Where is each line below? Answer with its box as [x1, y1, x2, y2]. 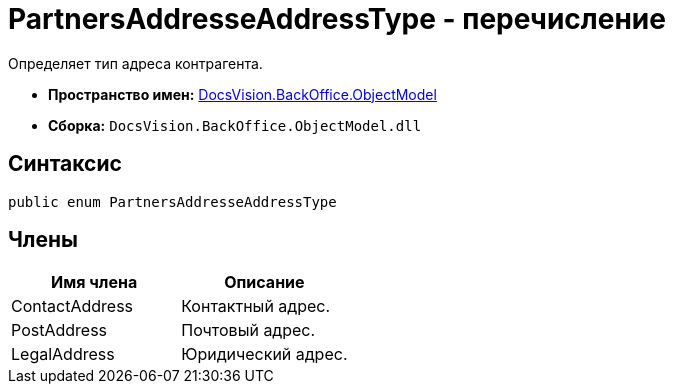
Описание [224, 272, 305, 293]
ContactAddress [11, 296, 134, 317]
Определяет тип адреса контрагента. [8, 54, 263, 72]
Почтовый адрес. [181, 320, 316, 341]
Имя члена [50, 272, 138, 293]
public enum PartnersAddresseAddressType [8, 193, 337, 210]
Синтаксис [8, 151, 122, 177]
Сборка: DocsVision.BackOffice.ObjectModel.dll [48, 116, 422, 134]
